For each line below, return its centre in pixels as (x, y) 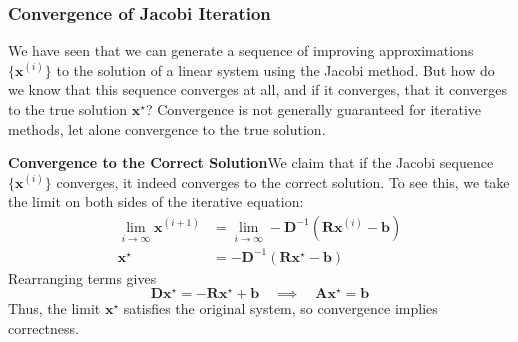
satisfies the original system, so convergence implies (280, 308)
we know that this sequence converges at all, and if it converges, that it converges (257, 89)
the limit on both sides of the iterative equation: (156, 201)
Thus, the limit (54, 308)
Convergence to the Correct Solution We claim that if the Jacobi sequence (251, 162)
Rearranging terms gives (82, 277)
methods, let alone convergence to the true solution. (167, 128)
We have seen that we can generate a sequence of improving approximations (241, 50)
